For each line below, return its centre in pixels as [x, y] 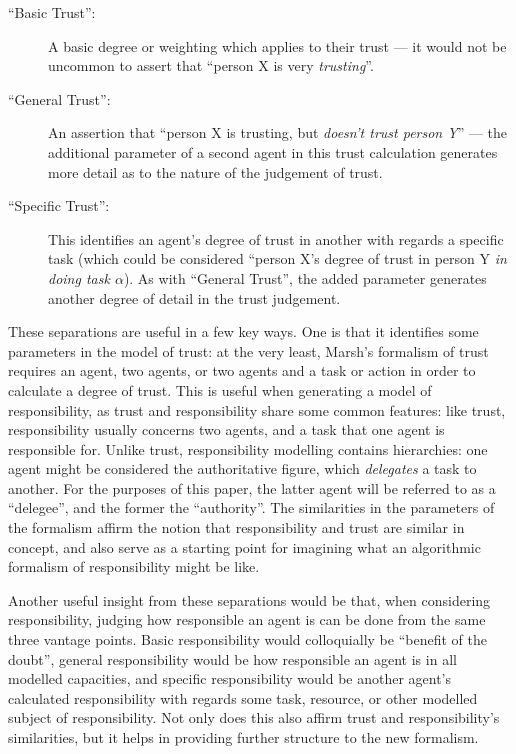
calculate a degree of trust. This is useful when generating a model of [220, 389]
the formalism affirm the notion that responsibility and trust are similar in [236, 527]
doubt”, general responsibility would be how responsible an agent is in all [232, 658]
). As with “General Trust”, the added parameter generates [305, 277]
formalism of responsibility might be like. [134, 566]
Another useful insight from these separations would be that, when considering [249, 599]
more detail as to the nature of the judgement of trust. [215, 171]
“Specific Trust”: [59, 205]
